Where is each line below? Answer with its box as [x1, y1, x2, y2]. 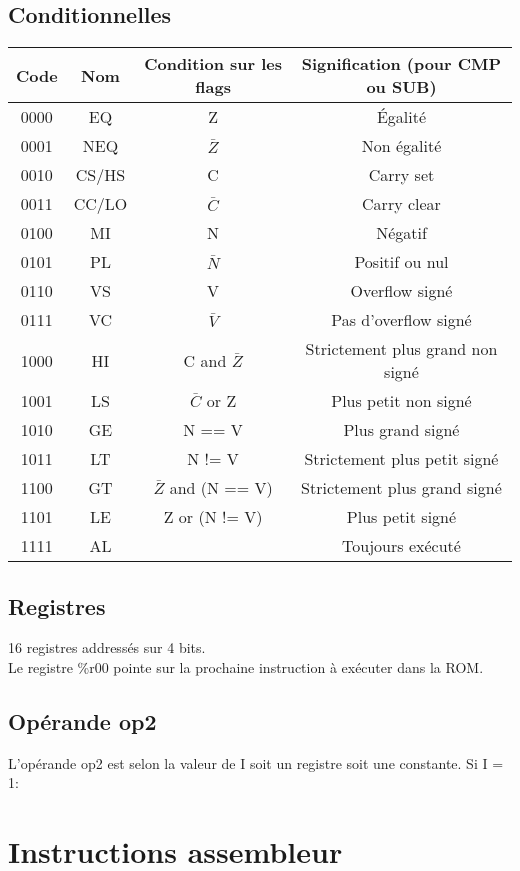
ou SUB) [366, 75, 437, 99]
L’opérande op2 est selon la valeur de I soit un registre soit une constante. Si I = [8, 752, 504, 773]
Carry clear [362, 192, 441, 216]
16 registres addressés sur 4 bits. [8, 637, 206, 658]
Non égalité [361, 134, 442, 158]
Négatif [376, 221, 427, 245]
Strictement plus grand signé [301, 476, 502, 500]
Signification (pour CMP [301, 52, 502, 76]
